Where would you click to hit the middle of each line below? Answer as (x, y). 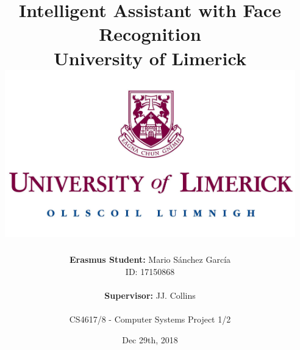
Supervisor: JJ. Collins (150, 295)
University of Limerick (150, 58)
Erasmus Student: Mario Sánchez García (150, 259)
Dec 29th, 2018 (150, 339)
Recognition (150, 34)
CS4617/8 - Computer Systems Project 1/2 (150, 319)
